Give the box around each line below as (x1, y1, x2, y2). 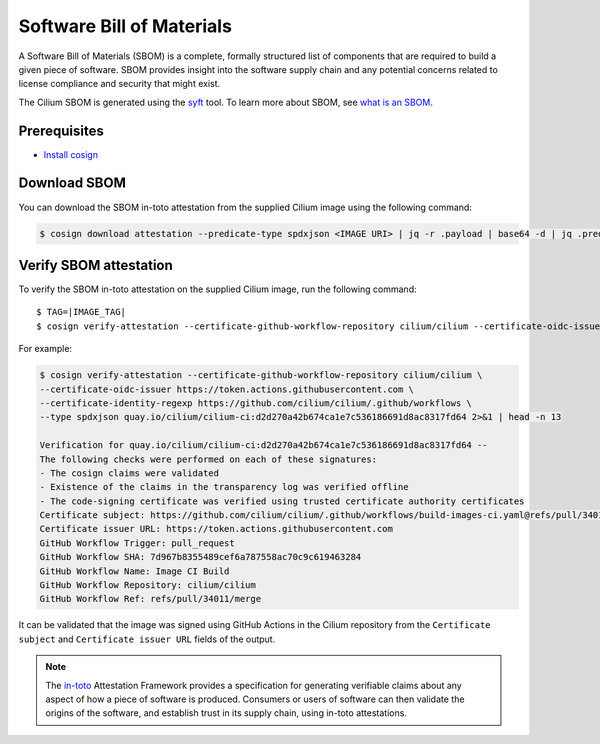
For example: (18, 343, 73, 355)
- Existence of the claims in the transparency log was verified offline (39, 481, 409, 493)
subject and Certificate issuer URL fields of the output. (18, 633, 276, 645)
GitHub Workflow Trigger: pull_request (39, 537, 235, 549)
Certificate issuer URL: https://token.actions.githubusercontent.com (39, 523, 394, 535)
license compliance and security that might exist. (18, 78, 221, 90)
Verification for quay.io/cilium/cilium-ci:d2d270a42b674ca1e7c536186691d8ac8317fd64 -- (39, 440, 489, 451)
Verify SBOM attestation (18, 256, 174, 274)
